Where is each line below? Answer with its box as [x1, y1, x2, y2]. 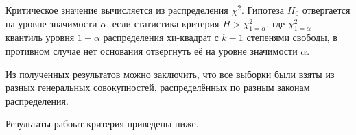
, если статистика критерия [106, 16, 219, 30]
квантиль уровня [5, 30, 75, 45]
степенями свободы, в [246, 30, 337, 45]
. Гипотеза [241, 3, 285, 16]
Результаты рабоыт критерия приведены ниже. [5, 116, 199, 131]
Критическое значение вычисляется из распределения [5, 3, 228, 16]
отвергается [302, 3, 351, 16]
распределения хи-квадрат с [103, 30, 219, 45]
